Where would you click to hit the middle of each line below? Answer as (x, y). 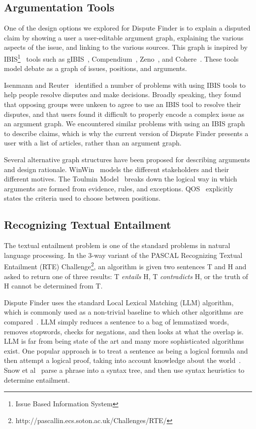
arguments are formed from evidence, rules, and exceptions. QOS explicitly (119, 188)
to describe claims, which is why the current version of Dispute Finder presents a (126, 133)
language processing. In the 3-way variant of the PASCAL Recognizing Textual (123, 255)
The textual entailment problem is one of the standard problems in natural (117, 245)
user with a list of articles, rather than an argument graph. (93, 143)
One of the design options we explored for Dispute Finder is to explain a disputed (127, 28)
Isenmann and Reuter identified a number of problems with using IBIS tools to (125, 85)
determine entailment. (37, 379)
